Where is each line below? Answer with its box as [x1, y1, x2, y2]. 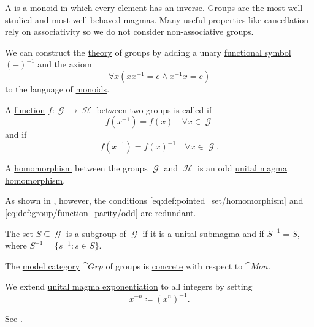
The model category [5, 259, 80, 272]
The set [5, 227, 33, 239]
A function [5, 103, 45, 116]
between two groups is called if [96, 103, 212, 116]
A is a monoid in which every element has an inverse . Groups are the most [5, 1, 285, 13]
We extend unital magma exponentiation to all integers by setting [5, 280, 253, 293]
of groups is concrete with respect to [105, 259, 243, 272]
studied [5, 13, 33, 26]
